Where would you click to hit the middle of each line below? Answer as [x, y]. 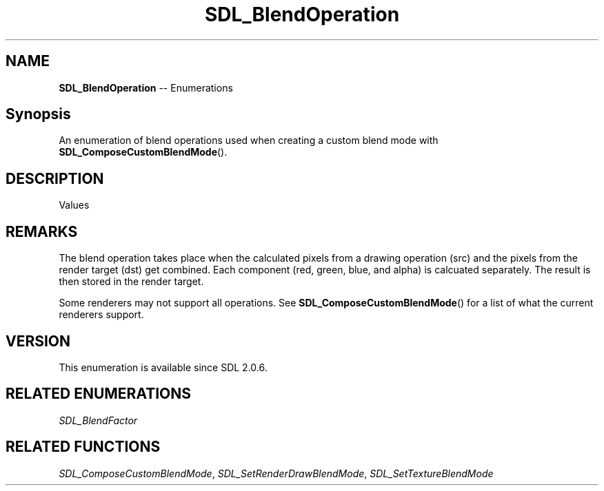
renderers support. [101, 315]
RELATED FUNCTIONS [83, 447]
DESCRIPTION [55, 178]
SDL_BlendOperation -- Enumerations [146, 87]
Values [74, 205]
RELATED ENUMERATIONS [99, 394]
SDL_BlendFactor [98, 420]
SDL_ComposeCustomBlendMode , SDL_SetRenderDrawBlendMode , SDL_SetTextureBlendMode [276, 473]
